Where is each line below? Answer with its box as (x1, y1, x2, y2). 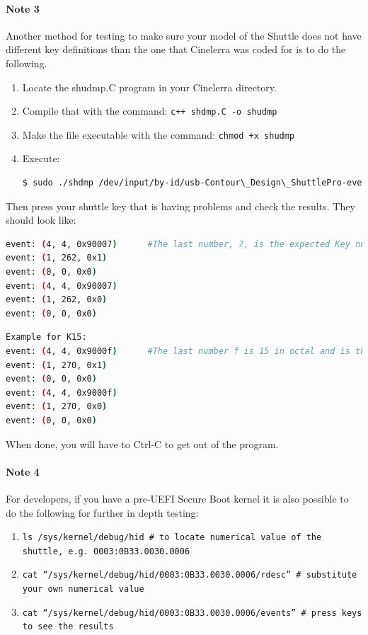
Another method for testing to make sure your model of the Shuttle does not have (6, 28, 362, 42)
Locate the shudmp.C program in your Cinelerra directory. (22, 79, 277, 94)
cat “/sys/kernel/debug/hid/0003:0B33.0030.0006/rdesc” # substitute (22, 570, 357, 580)
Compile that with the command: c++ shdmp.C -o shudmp (22, 103, 277, 118)
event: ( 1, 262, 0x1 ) (6, 253, 108, 263)
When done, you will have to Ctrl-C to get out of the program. (6, 436, 279, 451)
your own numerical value (22, 584, 144, 595)
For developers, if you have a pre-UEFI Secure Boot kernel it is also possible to (6, 491, 349, 505)
